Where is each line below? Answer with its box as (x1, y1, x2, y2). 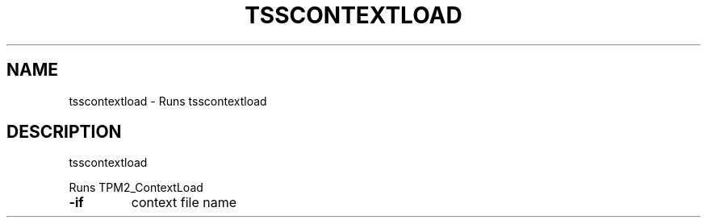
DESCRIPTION (6, 122, 122, 143)
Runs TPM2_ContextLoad (69, 180, 203, 195)
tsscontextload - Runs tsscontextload (69, 93, 267, 108)
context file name (131, 194, 237, 211)
